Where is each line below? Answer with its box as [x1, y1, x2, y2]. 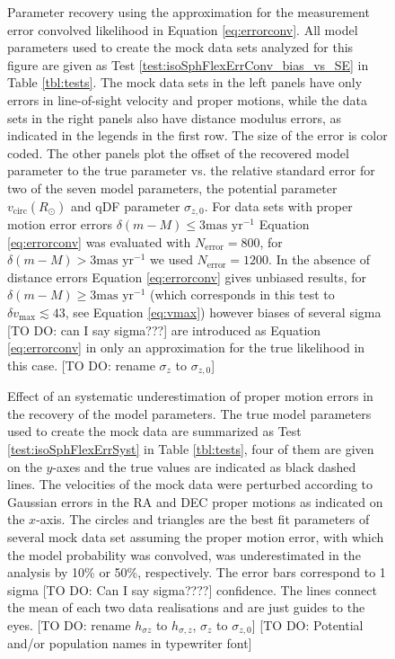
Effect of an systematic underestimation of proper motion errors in [7, 387, 373, 405]
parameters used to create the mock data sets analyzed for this [7, 38, 354, 57]
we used [150, 250, 193, 269]
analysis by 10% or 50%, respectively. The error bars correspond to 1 [7, 563, 386, 582]
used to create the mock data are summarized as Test [7, 422, 302, 441]
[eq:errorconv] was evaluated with [7, 232, 191, 251]
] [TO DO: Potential [251, 615, 364, 634]
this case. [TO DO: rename [7, 355, 155, 374]
